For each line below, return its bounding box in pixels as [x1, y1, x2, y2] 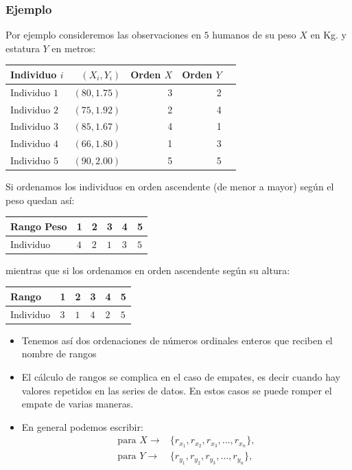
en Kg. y [310, 27, 347, 42]
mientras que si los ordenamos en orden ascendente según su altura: [5, 262, 290, 277]
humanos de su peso [212, 27, 296, 42]
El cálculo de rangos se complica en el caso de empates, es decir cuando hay [21, 370, 340, 384]
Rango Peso [10, 219, 67, 233]
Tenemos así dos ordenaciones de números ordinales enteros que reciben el [21, 333, 333, 347]
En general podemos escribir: [21, 419, 143, 434]
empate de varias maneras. [21, 396, 134, 411]
